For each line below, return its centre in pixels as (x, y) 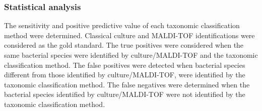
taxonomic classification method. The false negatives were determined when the (127, 84)
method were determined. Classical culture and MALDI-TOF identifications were (129, 35)
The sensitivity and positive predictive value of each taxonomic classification (122, 25)
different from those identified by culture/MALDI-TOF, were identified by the (125, 75)
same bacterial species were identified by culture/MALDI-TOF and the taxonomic (131, 55)
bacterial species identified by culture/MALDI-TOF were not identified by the (125, 94)
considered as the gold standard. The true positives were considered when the (124, 45)
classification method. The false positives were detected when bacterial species (125, 65)
